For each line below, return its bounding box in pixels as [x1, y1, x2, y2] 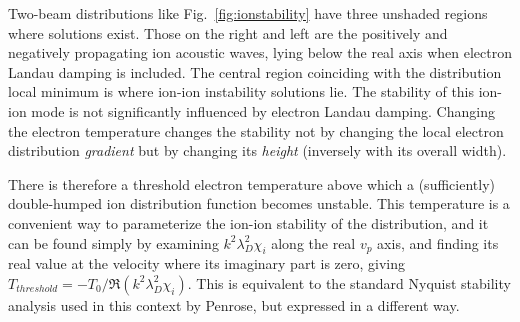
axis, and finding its [377, 232, 499, 253]
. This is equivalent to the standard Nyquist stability [187, 272, 511, 293]
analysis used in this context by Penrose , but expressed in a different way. [8, 294, 460, 315]
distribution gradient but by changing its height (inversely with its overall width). [8, 140, 507, 161]
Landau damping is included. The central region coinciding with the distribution [8, 61, 502, 82]
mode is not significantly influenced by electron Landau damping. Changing [31, 100, 495, 121]
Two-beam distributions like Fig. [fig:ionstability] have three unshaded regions [8, 3, 488, 23]
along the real [271, 232, 356, 253]
